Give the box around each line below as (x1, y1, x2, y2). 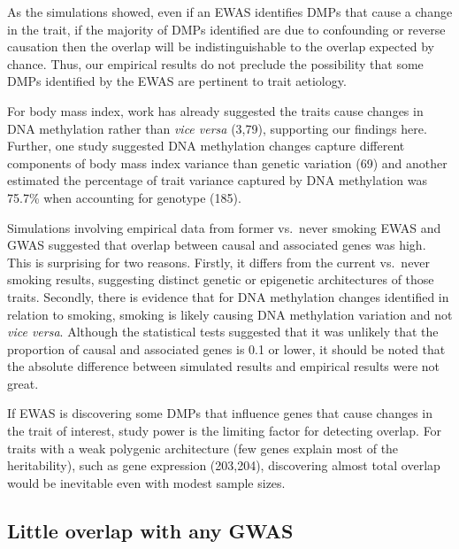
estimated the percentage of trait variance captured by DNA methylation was (7, 171, 427, 189)
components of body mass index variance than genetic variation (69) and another (7, 153, 448, 172)
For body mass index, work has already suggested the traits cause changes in (7, 101, 424, 120)
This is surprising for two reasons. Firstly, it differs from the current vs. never (7, 252, 431, 271)
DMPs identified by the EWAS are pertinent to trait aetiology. (7, 72, 347, 90)
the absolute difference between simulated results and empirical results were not (7, 357, 440, 375)
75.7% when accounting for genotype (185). (7, 188, 241, 206)
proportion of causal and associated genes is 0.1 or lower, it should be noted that (7, 339, 446, 358)
